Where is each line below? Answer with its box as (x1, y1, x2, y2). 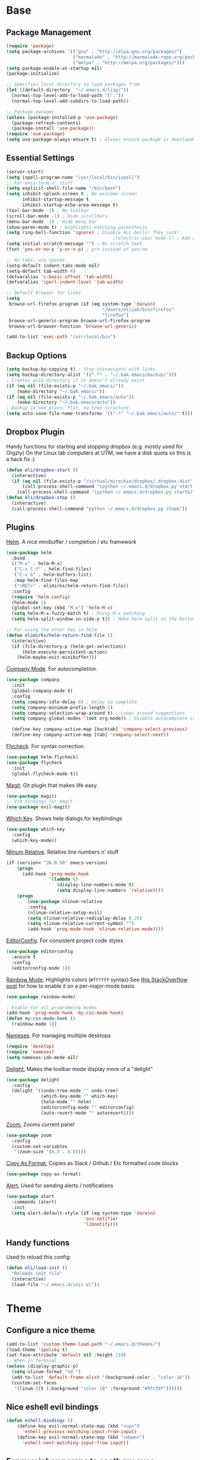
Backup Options (6, 350, 67, 360)
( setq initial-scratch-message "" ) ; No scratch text (6, 241, 143, 247)
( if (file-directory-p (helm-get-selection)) (11, 643, 127, 649)
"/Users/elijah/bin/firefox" (102, 306, 174, 313)
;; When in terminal (6, 1358, 58, 1364)
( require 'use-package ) (6, 131, 65, 137)
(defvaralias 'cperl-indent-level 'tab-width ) (6, 279, 124, 285)
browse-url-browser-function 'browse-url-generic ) (8, 323, 137, 329)
